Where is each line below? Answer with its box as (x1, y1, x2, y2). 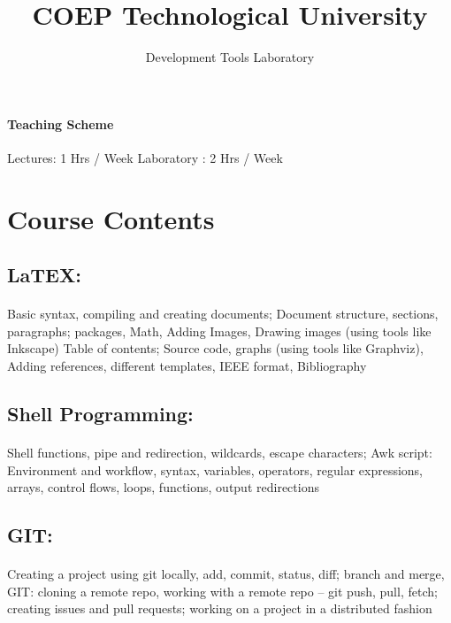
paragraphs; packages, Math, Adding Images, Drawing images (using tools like (7, 321, 432, 340)
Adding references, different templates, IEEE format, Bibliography (7, 357, 367, 375)
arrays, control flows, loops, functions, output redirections (7, 478, 319, 496)
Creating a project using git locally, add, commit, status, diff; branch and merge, (7, 565, 445, 583)
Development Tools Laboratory (145, 48, 315, 66)
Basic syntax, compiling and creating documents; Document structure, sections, (7, 304, 439, 323)
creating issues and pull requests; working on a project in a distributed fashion (7, 599, 432, 618)
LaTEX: (7, 261, 81, 288)
